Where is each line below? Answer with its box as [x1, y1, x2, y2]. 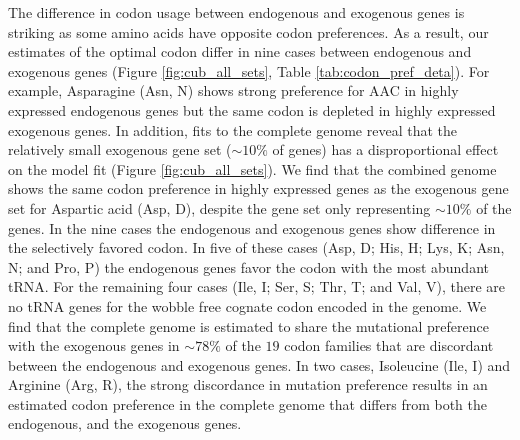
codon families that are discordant [284, 335, 494, 356]
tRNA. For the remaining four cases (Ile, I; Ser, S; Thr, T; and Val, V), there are [8, 276, 506, 297]
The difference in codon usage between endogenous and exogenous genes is [8, 2, 465, 22]
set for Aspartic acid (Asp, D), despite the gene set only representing [8, 197, 431, 218]
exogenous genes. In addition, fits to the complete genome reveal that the [8, 119, 458, 140]
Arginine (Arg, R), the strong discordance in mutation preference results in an [8, 374, 488, 395]
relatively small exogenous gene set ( [8, 139, 232, 160]
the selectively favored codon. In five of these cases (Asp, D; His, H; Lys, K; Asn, [8, 237, 505, 258]
